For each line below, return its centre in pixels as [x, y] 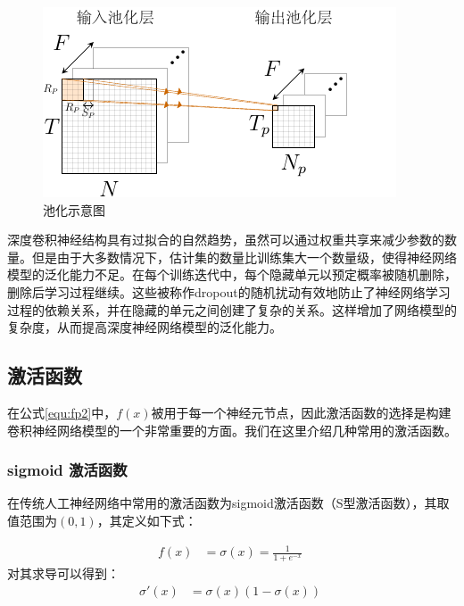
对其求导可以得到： [63, 573]
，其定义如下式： [147, 520]
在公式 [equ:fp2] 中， [62, 412]
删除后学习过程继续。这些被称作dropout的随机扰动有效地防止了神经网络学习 [229, 291]
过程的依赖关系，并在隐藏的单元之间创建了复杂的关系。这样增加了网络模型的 [232, 309]
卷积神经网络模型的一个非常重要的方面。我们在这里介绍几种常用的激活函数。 [232, 430]
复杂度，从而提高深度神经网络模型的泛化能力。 [145, 327]
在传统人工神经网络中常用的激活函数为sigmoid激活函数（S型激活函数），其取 [228, 503]
